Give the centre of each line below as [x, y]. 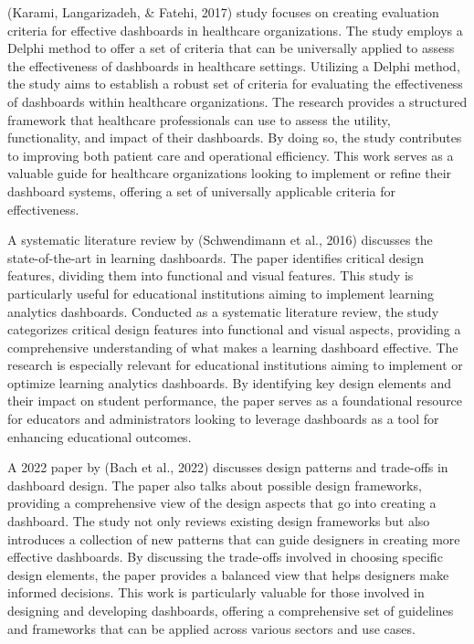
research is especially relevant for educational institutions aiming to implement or [235, 365]
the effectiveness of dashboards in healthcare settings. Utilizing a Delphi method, [234, 65]
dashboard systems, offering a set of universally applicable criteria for [201, 190]
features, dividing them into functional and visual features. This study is [211, 275]
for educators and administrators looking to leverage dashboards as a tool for [223, 419]
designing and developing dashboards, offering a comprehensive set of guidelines [231, 610]
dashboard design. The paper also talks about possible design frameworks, [215, 485]
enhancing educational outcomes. [100, 436]
